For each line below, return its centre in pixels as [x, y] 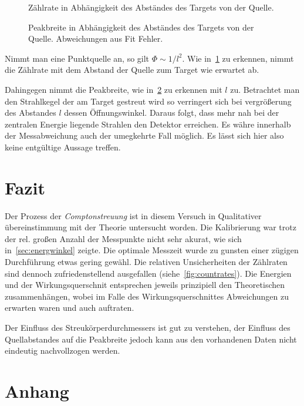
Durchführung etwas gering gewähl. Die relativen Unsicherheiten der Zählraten [146, 262]
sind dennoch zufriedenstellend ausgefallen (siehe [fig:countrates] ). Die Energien [148, 273]
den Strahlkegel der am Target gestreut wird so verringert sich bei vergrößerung [148, 101]
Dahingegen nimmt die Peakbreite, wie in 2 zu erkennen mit [114, 89]
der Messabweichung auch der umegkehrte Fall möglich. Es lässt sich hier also [144, 135]
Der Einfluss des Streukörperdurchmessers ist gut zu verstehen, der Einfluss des [148, 327]
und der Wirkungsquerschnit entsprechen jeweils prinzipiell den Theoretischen [145, 285]
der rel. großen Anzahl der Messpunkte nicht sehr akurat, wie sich [123, 238]
